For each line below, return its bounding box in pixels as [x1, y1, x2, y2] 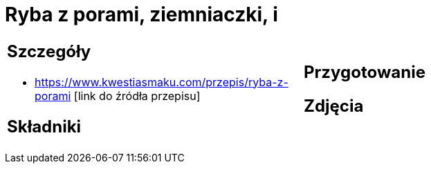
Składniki [7, 116, 82, 137]
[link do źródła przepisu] [73, 88, 201, 103]
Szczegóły [7, 41, 91, 61]
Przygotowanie [304, 61, 425, 82]
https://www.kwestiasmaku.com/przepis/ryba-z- [35, 74, 288, 89]
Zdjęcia [304, 95, 364, 116]
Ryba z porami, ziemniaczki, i [5, 3, 278, 26]
